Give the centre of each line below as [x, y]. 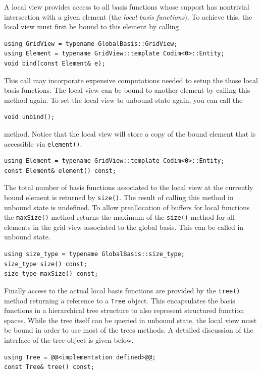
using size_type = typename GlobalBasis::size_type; [94, 254]
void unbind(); [30, 117]
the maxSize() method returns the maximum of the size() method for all [119, 217]
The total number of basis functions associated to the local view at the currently [129, 187]
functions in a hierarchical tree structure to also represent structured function [124, 310]
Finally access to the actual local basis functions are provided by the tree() [122, 290]
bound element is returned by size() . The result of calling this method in [119, 197]
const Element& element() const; [60, 171]
